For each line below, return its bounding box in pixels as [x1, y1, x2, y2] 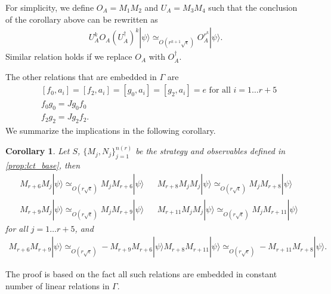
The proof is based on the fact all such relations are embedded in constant [5, 268, 277, 280]
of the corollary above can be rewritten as [5, 13, 158, 25]
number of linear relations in [5, 279, 110, 292]
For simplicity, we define [5, 1, 94, 13]
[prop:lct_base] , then [5, 158, 81, 171]
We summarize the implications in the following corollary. [5, 124, 216, 137]
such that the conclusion [208, 1, 298, 13]
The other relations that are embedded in [5, 70, 157, 82]
